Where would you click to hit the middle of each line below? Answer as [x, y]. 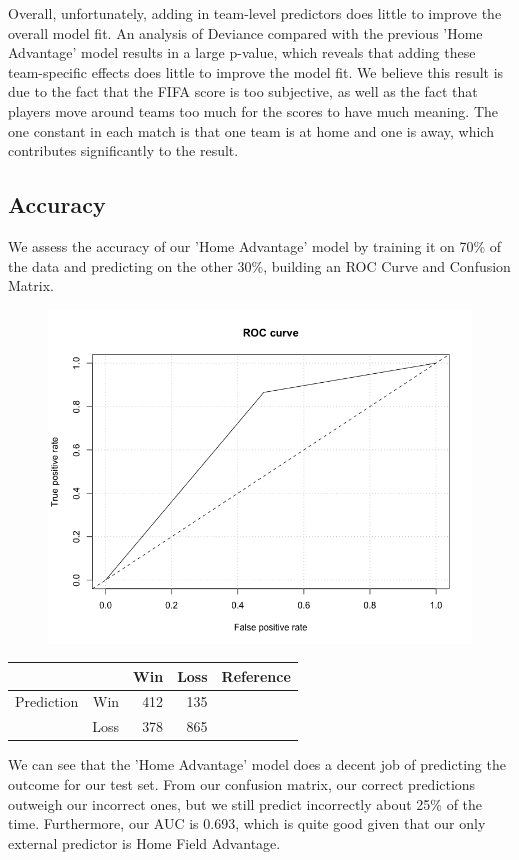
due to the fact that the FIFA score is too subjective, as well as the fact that [243, 91]
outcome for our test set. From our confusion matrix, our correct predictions [242, 783]
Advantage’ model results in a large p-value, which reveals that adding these [242, 52]
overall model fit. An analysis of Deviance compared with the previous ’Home [245, 32]
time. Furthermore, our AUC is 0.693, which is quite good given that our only [247, 823]
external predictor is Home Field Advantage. [144, 842]
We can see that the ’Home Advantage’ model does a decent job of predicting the [257, 764]
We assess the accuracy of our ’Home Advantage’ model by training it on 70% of [255, 245]
